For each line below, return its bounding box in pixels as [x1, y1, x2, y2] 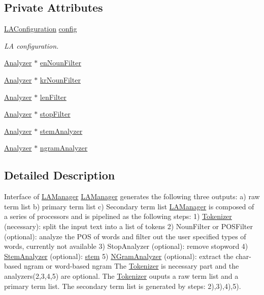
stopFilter [40, 108, 71, 119]
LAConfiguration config [4, 23, 77, 34]
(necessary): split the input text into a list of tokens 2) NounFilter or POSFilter [4, 220, 253, 231]
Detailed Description [4, 167, 115, 183]
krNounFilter [40, 74, 81, 85]
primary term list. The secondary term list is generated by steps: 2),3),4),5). [4, 280, 241, 291]
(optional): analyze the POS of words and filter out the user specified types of [4, 231, 246, 241]
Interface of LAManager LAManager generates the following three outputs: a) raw [4, 191, 260, 202]
